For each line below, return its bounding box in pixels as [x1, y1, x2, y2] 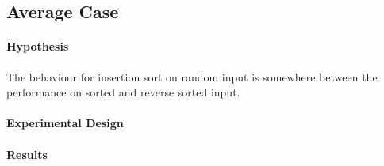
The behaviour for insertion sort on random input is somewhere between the [6, 68, 378, 85]
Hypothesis [6, 38, 69, 55]
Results [6, 145, 48, 162]
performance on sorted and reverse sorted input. [6, 84, 240, 100]
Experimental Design [6, 115, 124, 131]
